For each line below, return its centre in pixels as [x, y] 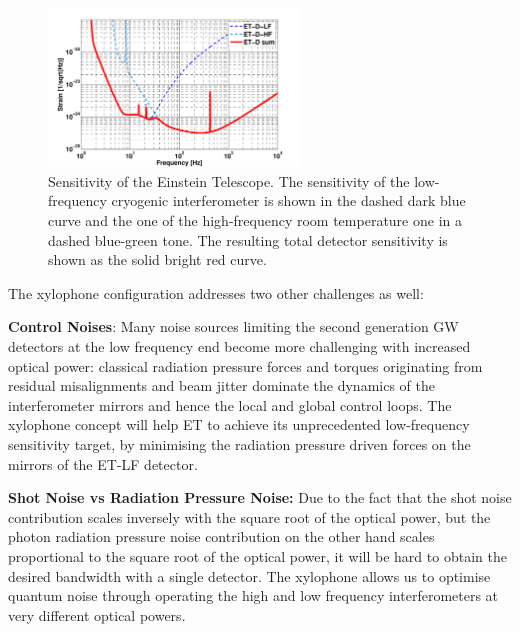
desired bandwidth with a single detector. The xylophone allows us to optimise [249, 575]
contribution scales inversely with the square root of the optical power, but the [249, 516]
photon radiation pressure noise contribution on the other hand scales [221, 536]
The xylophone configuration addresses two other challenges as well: [216, 292]
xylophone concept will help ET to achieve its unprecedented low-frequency [239, 424]
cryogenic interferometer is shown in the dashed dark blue [288, 200]
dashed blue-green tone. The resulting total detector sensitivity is [248, 239]
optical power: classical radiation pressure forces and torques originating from [245, 365]
